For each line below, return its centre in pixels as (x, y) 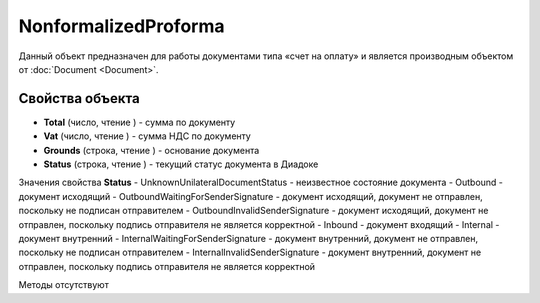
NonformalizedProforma (121, 26)
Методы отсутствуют (63, 285)
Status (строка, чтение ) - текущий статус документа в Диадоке (181, 164)
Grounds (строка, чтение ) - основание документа (151, 150)
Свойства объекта (79, 98)
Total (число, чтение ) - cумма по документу (139, 122)
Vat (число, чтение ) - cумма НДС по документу (147, 136)
